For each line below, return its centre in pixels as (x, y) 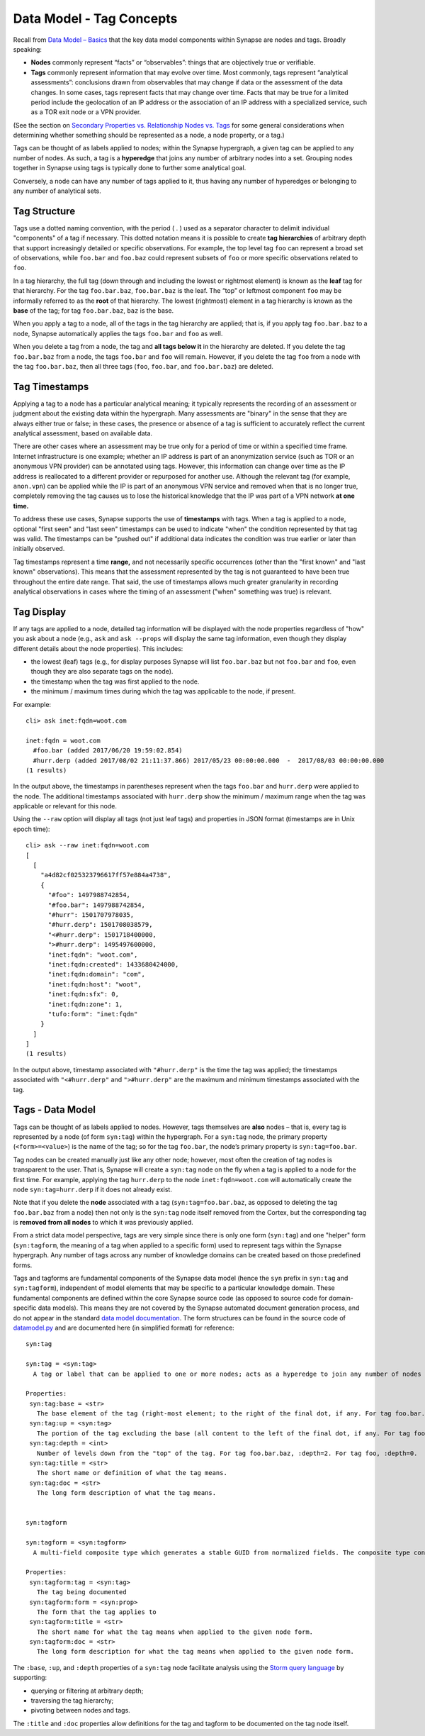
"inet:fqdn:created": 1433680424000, (113, 964)
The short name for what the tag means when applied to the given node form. (175, 1632)
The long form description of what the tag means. (126, 1493)
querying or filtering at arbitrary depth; (87, 1691)
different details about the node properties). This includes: (98, 648)
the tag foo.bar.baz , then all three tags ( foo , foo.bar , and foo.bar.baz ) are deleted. (143, 366)
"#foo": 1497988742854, (89, 895)
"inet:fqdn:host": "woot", (95, 984)
